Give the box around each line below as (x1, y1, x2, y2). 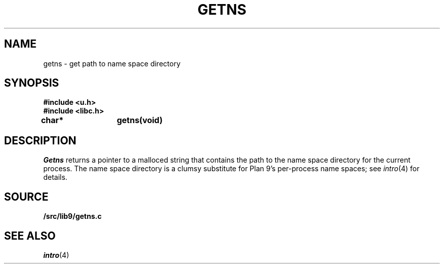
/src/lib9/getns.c (43, 212, 102, 221)
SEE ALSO (4, 229, 56, 242)
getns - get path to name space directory (43, 59, 181, 68)
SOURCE (4, 190, 49, 203)
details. (43, 173, 67, 182)
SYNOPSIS (4, 76, 59, 90)
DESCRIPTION (4, 134, 77, 147)
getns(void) (117, 115, 163, 126)
